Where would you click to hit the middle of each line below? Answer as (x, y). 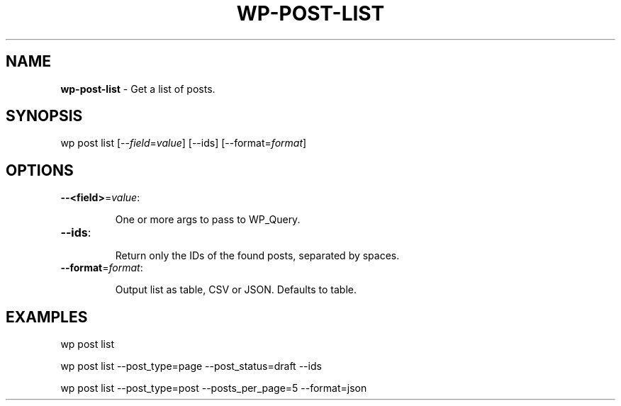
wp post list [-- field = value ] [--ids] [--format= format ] (184, 143)
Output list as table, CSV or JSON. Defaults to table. (236, 290)
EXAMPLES (47, 317)
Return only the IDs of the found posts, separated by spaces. (257, 256)
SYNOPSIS (44, 116)
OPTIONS (40, 170)
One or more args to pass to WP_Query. (208, 220)
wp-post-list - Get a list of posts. (138, 89)
